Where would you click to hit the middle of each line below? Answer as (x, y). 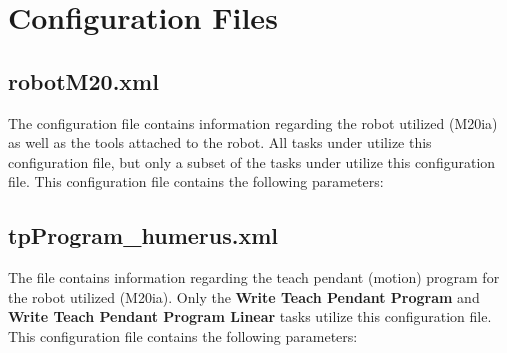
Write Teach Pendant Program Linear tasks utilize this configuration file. (250, 316)
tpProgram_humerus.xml (143, 235)
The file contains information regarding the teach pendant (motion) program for (254, 277)
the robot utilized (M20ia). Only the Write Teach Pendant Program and (244, 296)
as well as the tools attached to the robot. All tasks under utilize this (220, 142)
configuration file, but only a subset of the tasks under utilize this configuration (252, 161)
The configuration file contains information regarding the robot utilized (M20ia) (253, 122)
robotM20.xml (83, 80)
